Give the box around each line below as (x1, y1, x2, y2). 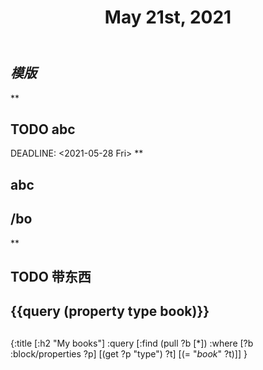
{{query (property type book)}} (10, 303, 210, 320)
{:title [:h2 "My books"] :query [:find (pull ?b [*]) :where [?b (10, 337, 254, 349)
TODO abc (10, 121, 76, 138)
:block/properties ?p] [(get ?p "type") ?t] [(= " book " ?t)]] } (10, 347, 248, 360)
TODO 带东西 (10, 269, 92, 286)
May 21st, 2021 (104, 6, 232, 29)
